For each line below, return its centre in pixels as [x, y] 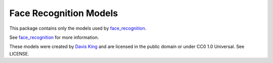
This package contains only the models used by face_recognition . [78, 28]
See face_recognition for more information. [54, 37]
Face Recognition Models [64, 13]
